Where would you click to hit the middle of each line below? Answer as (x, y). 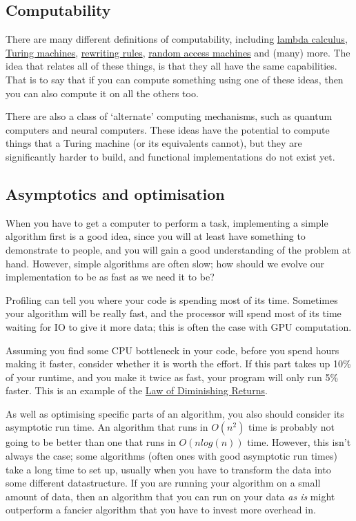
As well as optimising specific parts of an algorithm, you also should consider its (175, 413)
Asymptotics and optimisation (115, 193)
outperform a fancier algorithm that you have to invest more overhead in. (161, 510)
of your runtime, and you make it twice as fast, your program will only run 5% (172, 377)
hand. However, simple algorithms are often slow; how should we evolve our (165, 263)
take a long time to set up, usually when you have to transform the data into (168, 469)
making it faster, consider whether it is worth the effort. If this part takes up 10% (178, 364)
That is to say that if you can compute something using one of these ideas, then (175, 79)
